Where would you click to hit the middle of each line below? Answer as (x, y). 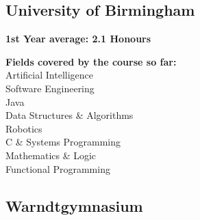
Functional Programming (58, 168)
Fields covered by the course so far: (91, 61)
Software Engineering (50, 88)
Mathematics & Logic (51, 155)
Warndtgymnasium (74, 205)
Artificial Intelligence (49, 75)
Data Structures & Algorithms (70, 115)
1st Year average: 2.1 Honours (78, 39)
